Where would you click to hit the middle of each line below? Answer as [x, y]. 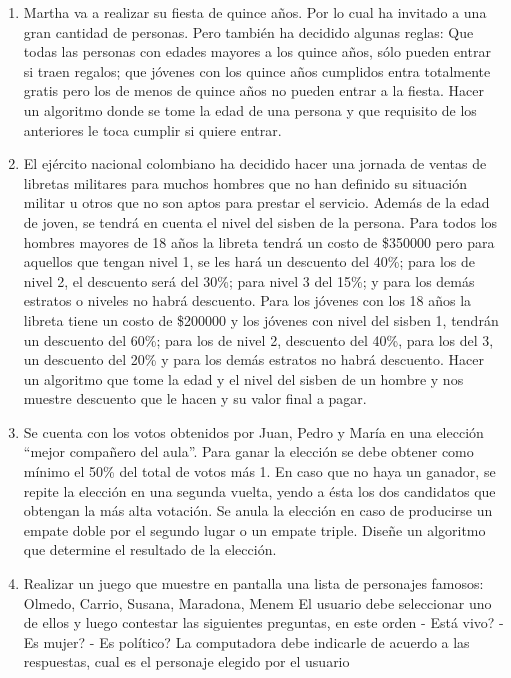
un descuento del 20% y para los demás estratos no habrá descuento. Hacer [254, 359]
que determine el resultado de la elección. [150, 549]
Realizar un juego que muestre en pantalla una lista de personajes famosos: [253, 583]
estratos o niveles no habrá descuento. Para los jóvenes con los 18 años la [247, 300]
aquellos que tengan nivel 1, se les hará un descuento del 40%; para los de [249, 261]
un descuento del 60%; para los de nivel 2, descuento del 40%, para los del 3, [258, 339]
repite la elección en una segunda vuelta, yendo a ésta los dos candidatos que [259, 490]
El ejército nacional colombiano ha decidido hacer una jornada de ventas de [255, 163]
